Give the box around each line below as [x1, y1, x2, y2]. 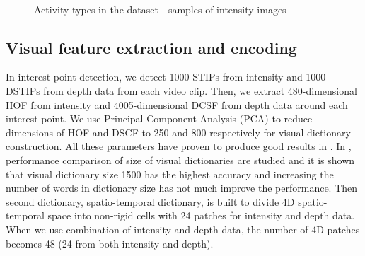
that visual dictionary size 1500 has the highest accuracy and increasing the [6, 166, 334, 181]
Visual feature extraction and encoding [6, 36, 297, 58]
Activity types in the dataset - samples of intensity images [34, 1, 286, 16]
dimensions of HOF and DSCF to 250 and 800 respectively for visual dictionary [6, 124, 351, 139]
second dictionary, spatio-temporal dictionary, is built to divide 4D [6, 194, 295, 209]
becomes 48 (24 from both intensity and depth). [6, 235, 214, 250]
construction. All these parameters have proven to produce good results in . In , [6, 139, 352, 153]
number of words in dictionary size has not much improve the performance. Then [6, 180, 358, 195]
